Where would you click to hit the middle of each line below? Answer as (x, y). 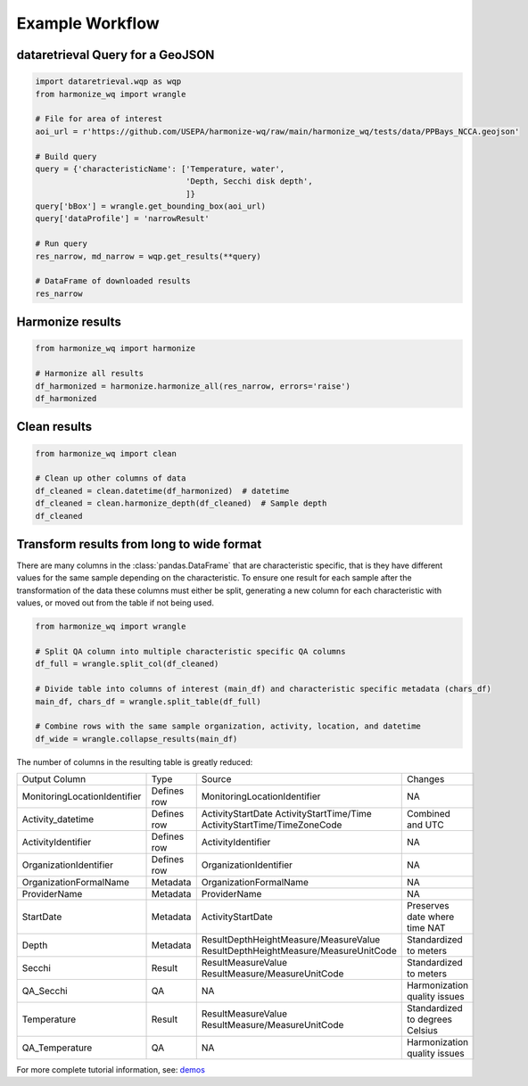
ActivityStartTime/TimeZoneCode (272, 825)
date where (430, 917)
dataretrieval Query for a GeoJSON (115, 55)
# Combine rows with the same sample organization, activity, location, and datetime (228, 726)
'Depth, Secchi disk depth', (249, 181)
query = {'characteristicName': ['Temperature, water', (160, 169)
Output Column (54, 779)
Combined (428, 814)
